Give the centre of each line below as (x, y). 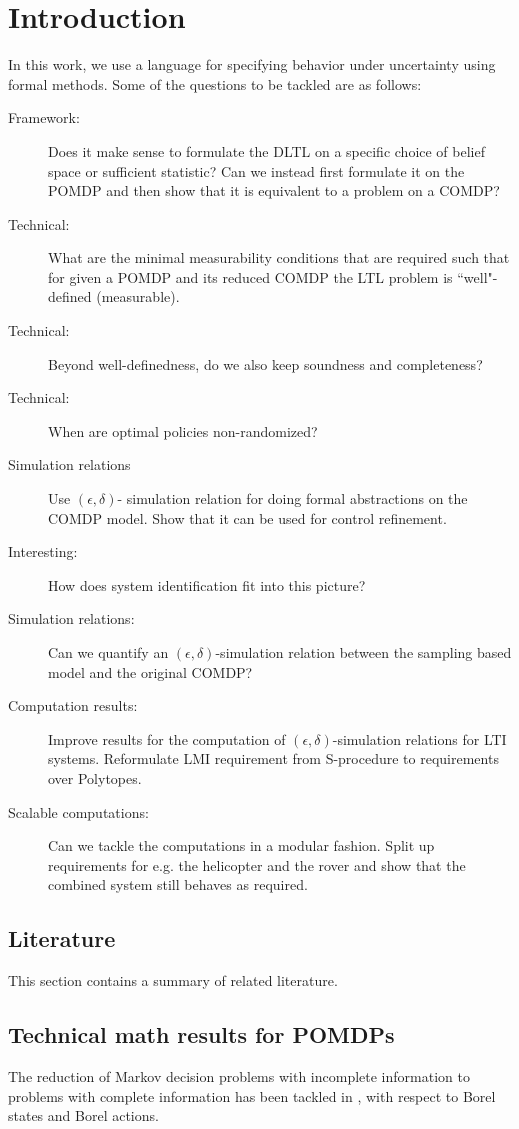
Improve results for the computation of (167, 738)
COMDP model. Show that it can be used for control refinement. (247, 517)
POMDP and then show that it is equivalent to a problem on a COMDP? (274, 190)
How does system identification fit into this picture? (207, 584)
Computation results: (73, 705)
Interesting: (43, 551)
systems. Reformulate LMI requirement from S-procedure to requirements (273, 758)
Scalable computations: (78, 811)
